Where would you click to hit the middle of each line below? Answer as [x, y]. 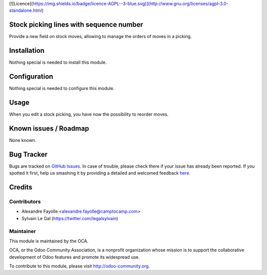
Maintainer [22, 231]
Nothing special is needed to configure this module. [62, 89]
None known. [23, 140]
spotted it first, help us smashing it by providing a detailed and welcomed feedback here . [100, 173]
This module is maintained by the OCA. [49, 241]
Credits [21, 187]
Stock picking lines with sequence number [76, 25]
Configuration [31, 77]
